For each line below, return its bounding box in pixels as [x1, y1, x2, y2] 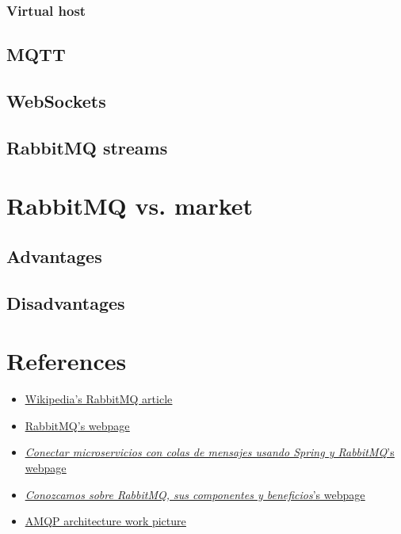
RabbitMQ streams [6, 135, 168, 159]
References [6, 345, 127, 377]
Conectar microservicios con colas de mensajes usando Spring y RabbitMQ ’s [25, 444, 395, 460]
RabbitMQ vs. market [6, 189, 254, 222]
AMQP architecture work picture [25, 513, 186, 529]
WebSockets [6, 89, 106, 113]
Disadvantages [6, 290, 125, 315]
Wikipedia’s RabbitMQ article [25, 391, 173, 407]
